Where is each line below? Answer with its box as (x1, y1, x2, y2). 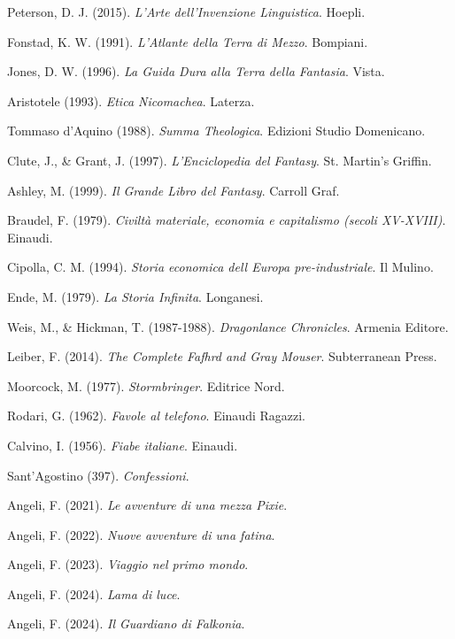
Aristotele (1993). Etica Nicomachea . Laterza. (7, 91, 255, 110)
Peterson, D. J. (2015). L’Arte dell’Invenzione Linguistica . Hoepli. (7, 3, 366, 20)
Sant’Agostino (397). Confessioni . (7, 466, 189, 484)
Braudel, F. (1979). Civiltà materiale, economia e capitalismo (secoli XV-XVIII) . (7, 211, 446, 229)
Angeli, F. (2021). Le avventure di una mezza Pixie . (7, 496, 288, 514)
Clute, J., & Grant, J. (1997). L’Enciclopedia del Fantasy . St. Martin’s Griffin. (7, 150, 432, 169)
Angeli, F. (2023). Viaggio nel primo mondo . (7, 555, 249, 574)
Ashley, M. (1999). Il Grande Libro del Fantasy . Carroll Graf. (7, 181, 340, 199)
